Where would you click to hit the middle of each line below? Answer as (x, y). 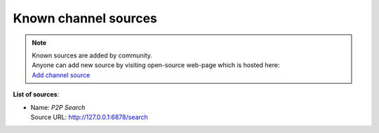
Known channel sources (85, 18)
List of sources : (36, 94)
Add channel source (61, 75)
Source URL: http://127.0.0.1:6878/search (89, 117)
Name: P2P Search (58, 107)
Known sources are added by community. (92, 55)
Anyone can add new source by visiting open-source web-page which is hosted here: (156, 65)
